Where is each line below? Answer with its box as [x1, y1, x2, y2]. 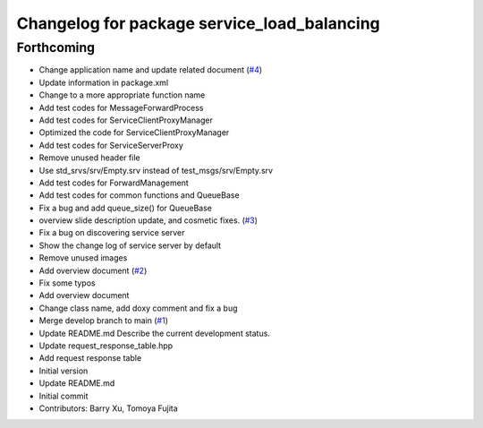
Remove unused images [38, 253, 128, 263]
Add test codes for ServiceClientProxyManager [38, 115, 214, 125]
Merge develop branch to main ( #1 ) [38, 315, 169, 326]
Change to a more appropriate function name [38, 90, 206, 100]
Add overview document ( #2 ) [38, 265, 148, 276]
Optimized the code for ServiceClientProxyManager [38, 127, 230, 138]
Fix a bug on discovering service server [38, 227, 185, 238]
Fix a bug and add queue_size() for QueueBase [38, 202, 212, 213]
